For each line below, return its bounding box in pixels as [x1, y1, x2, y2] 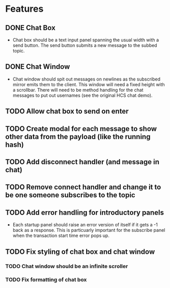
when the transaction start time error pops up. [12, 232, 109, 239]
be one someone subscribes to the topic [5, 191, 136, 199]
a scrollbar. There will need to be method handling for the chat [12, 87, 144, 93]
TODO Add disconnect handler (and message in [5, 158, 159, 166]
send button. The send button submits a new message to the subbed [12, 42, 157, 48]
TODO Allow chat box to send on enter [5, 107, 129, 116]
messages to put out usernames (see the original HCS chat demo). [12, 92, 153, 98]
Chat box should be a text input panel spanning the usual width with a [12, 37, 159, 43]
